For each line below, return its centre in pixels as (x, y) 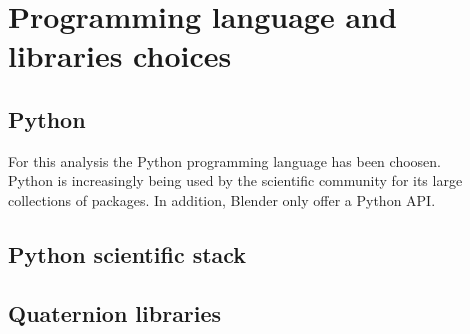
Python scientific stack (127, 253)
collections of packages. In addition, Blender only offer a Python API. (222, 199)
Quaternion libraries (115, 312)
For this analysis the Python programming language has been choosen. (224, 160)
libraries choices (120, 55)
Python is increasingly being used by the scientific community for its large (235, 180)
